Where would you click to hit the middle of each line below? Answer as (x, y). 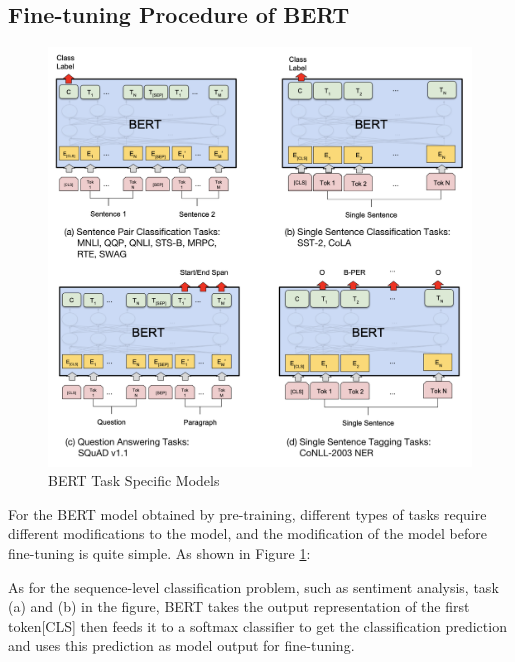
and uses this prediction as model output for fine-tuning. (181, 645)
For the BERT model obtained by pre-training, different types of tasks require (247, 513)
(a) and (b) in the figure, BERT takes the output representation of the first (239, 606)
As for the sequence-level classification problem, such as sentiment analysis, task (253, 586)
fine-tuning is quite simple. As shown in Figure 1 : (159, 553)
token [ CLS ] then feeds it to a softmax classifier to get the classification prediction (257, 625)
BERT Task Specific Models (134, 480)
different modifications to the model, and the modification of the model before (247, 533)
